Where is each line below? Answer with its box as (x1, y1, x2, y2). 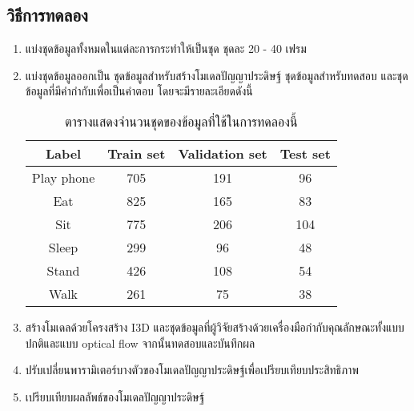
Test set (279, 143, 331, 163)
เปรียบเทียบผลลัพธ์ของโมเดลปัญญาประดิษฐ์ (25, 388, 205, 405)
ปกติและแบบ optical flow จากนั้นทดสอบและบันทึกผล (25, 334, 255, 351)
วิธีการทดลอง (6, 2, 88, 27)
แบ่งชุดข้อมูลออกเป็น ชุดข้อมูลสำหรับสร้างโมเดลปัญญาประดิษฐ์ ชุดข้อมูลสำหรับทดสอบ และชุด (25, 66, 408, 83)
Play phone (31, 167, 95, 187)
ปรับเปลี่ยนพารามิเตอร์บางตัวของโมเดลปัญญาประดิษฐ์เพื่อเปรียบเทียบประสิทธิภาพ (25, 361, 359, 378)
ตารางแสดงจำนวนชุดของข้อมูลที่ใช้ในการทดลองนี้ (65, 111, 298, 131)
